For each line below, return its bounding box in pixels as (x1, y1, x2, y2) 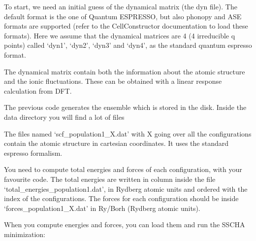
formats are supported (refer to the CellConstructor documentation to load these (4, 21, 248, 31)
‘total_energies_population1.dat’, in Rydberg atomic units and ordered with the (4, 183, 248, 194)
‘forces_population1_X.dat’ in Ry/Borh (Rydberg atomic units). (4, 203, 200, 213)
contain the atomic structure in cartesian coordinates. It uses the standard (4, 138, 229, 148)
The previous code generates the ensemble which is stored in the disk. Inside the (4, 102, 247, 112)
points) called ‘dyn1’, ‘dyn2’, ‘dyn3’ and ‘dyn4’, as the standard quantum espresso (4, 40, 252, 50)
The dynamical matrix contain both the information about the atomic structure (4, 66, 245, 76)
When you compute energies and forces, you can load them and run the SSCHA (4, 219, 245, 230)
